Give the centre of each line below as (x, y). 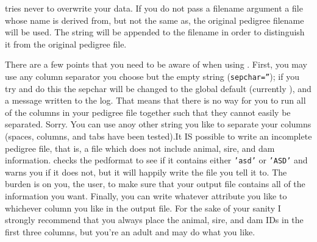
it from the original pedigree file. (66, 44)
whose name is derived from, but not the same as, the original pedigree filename (155, 20)
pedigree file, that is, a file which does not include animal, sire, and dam (140, 148)
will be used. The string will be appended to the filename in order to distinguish (155, 32)
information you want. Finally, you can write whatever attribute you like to (146, 196)
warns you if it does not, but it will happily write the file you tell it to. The (146, 172)
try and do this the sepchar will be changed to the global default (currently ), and (158, 88)
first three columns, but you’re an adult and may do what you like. (130, 231)
